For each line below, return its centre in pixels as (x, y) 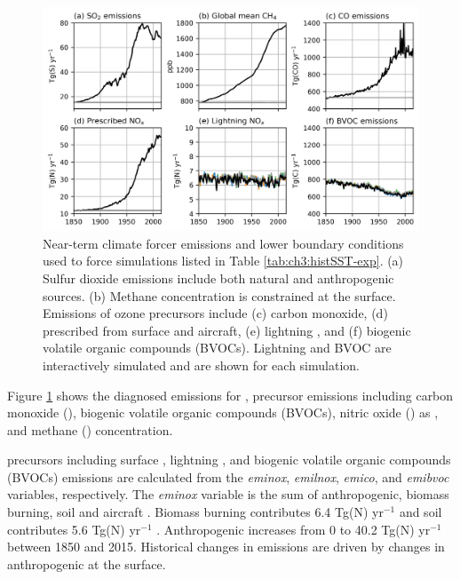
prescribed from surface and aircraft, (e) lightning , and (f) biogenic (227, 330)
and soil (420, 512)
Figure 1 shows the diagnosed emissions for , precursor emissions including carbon (230, 395)
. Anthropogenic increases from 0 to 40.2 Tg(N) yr (293, 529)
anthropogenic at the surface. (87, 563)
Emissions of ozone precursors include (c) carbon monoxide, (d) (215, 313)
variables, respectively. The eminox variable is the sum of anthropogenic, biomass (228, 494)
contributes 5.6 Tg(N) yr (74, 529)
